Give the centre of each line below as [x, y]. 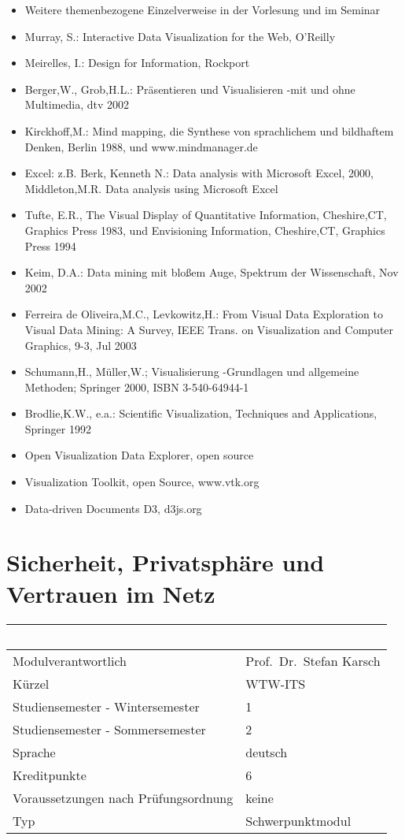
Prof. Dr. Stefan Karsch [313, 660]
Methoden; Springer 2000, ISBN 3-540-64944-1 [137, 387]
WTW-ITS [276, 683]
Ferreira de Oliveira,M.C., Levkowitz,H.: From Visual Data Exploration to [204, 314]
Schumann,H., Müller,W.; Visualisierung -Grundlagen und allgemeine [192, 372]
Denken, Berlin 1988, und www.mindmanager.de [141, 146]
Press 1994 [50, 245]
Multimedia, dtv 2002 [77, 104]
